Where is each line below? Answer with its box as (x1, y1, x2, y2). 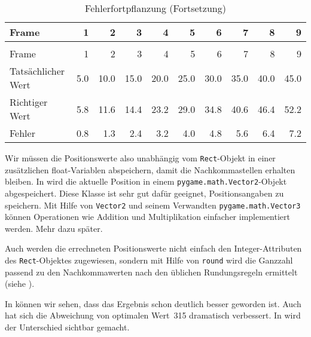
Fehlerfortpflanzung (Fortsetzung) (85, 1, 226, 15)
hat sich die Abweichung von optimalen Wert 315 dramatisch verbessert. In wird (5, 309, 301, 321)
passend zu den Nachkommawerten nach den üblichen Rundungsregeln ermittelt (5, 265, 298, 278)
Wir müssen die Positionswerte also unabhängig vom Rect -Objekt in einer (5, 152, 276, 164)
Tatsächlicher (10, 64, 65, 78)
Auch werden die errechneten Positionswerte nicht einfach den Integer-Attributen (5, 242, 302, 255)
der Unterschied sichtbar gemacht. (5, 320, 130, 333)
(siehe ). (5, 277, 35, 290)
